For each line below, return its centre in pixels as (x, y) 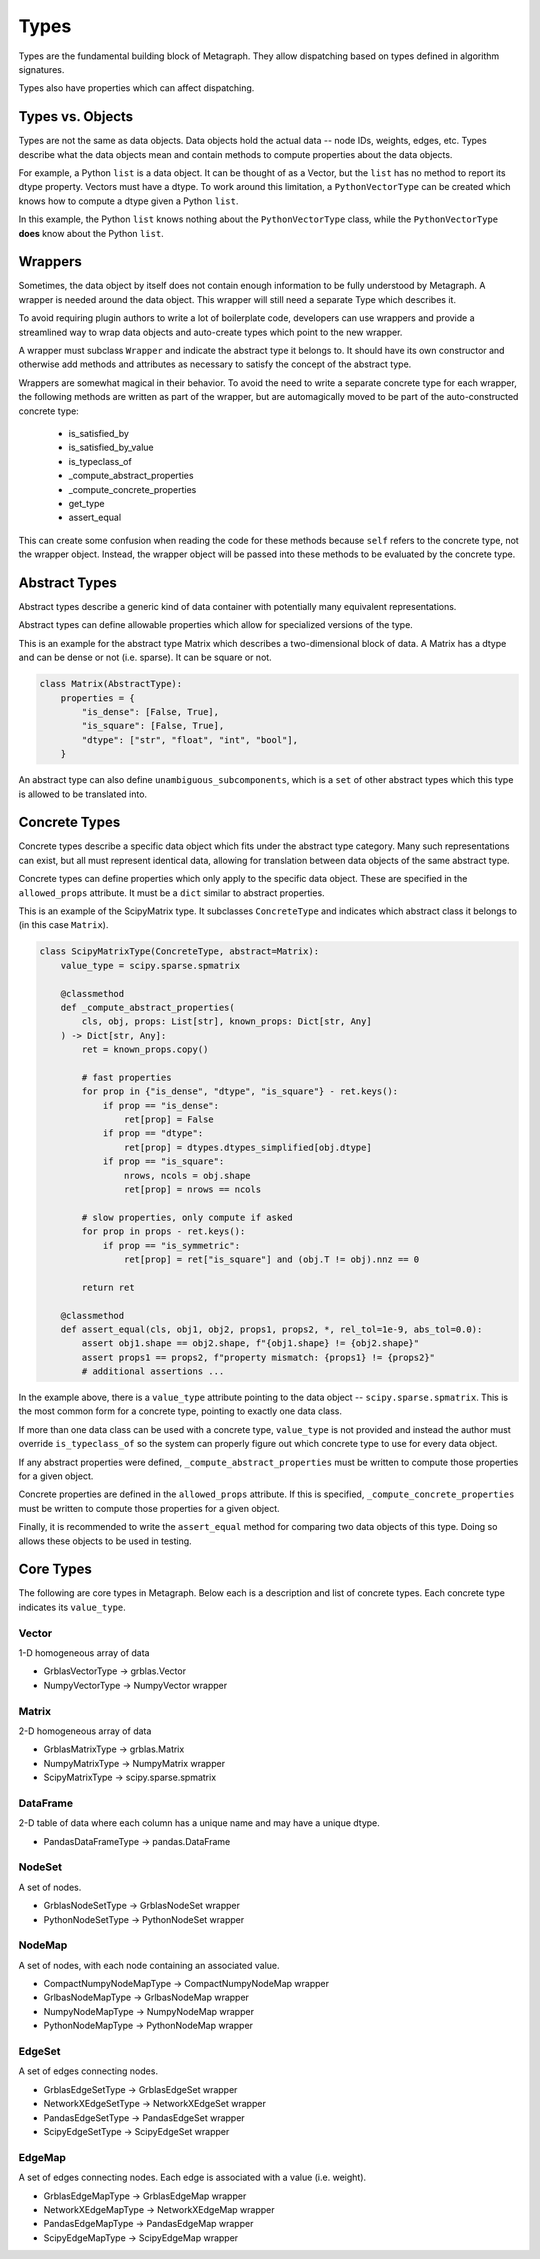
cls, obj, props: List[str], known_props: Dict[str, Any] (226, 1021)
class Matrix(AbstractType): (111, 684)
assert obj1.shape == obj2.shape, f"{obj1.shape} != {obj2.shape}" (250, 1343)
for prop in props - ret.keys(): (163, 1231)
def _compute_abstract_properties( (147, 1007)
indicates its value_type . (72, 1607)
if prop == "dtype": (153, 1133)
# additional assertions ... (153, 1371)
